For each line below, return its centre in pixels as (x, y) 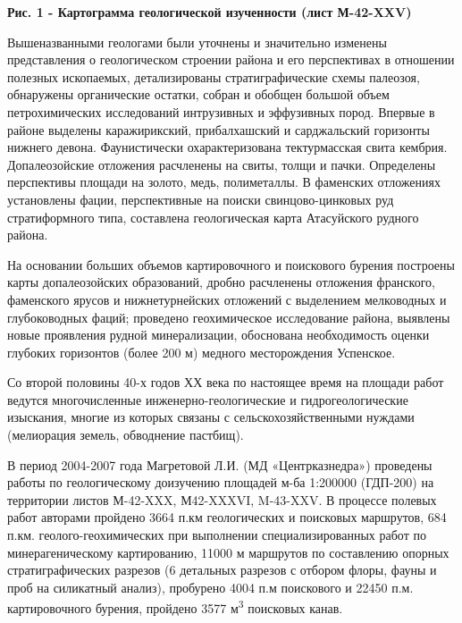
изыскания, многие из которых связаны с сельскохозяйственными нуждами (211, 417)
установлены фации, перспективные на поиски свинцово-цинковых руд (201, 199)
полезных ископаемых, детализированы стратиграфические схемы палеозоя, (214, 76)
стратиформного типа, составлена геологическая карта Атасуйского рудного (213, 217)
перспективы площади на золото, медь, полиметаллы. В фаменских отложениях (224, 182)
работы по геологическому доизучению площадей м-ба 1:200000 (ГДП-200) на (221, 482)
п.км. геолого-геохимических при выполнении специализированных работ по (217, 535)
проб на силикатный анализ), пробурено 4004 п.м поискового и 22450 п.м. (210, 587)
